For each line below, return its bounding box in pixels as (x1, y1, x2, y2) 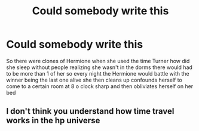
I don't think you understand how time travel (6, 106, 174, 117)
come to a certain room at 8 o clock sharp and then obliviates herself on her (6, 82, 194, 90)
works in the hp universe (6, 116, 100, 126)
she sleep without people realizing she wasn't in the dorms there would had (6, 64, 193, 71)
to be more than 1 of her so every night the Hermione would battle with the (6, 70, 189, 77)
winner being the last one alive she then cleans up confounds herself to (6, 76, 182, 83)
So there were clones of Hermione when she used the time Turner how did (6, 57, 190, 64)
